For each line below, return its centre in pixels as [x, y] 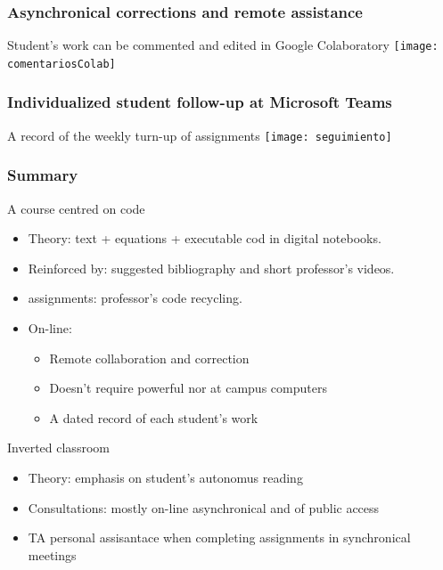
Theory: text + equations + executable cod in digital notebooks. [205, 238]
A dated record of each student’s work [154, 417]
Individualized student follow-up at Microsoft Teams [200, 102]
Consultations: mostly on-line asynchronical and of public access [204, 507]
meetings [52, 554]
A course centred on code [76, 208]
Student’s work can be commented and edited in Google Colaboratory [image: [223, 45]
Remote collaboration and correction [149, 358]
